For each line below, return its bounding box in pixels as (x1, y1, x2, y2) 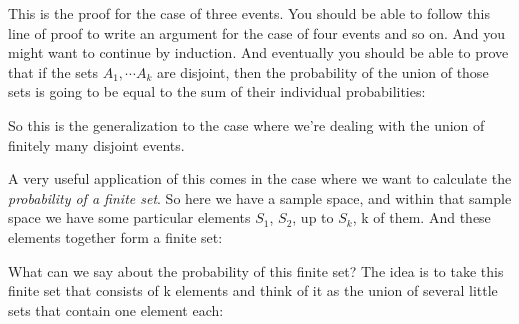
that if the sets (8, 61, 98, 82)
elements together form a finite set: (8, 226, 223, 247)
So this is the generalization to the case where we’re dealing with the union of (8, 114, 485, 135)
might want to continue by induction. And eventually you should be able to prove (8, 42, 509, 63)
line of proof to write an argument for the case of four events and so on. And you (8, 22, 506, 43)
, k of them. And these (352, 207, 491, 228)
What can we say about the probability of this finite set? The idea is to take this (8, 260, 504, 281)
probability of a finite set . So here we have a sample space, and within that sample (8, 187, 512, 208)
